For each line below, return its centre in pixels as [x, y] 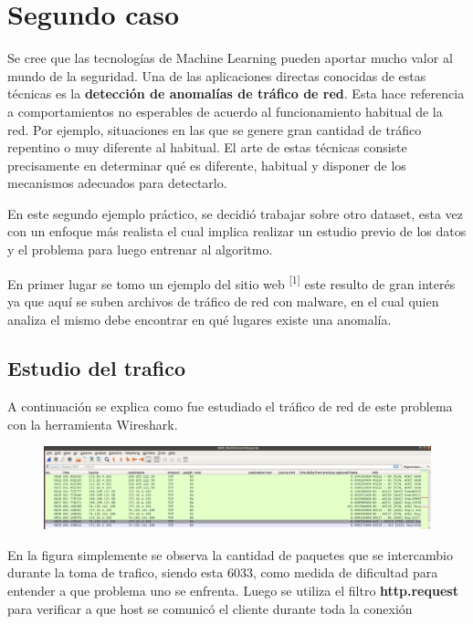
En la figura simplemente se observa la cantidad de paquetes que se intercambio [230, 554]
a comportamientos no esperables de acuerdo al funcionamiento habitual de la [225, 111]
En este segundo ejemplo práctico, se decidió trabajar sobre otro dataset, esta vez [235, 213]
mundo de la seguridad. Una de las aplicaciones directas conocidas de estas [217, 75]
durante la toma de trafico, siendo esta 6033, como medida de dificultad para [223, 572]
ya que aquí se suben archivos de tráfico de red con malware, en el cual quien [223, 301]
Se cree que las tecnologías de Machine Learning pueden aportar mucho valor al [230, 58]
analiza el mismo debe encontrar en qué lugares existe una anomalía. [200, 319]
